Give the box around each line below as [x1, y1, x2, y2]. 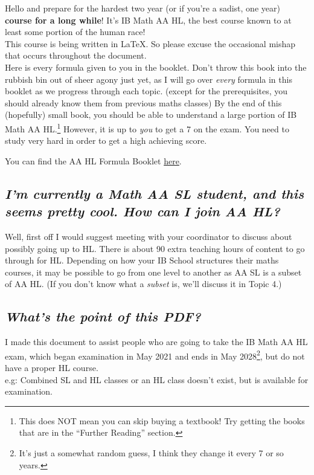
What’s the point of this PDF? [5, 307, 201, 326]
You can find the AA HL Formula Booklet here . [5, 154, 182, 167]
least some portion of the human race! [5, 25, 146, 38]
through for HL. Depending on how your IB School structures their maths [5, 254, 279, 267]
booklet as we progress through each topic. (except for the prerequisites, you [5, 85, 288, 97]
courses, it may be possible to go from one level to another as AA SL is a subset [5, 265, 302, 278]
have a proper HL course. [5, 361, 98, 373]
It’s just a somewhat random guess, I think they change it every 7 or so [19, 446, 284, 459]
